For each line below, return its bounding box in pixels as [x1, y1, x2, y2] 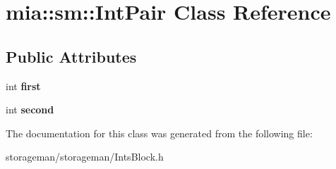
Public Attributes [6, 45, 137, 67]
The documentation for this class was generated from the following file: [6, 125, 313, 140]
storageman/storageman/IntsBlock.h [6, 149, 164, 164]
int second [6, 102, 54, 117]
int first [6, 78, 41, 93]
